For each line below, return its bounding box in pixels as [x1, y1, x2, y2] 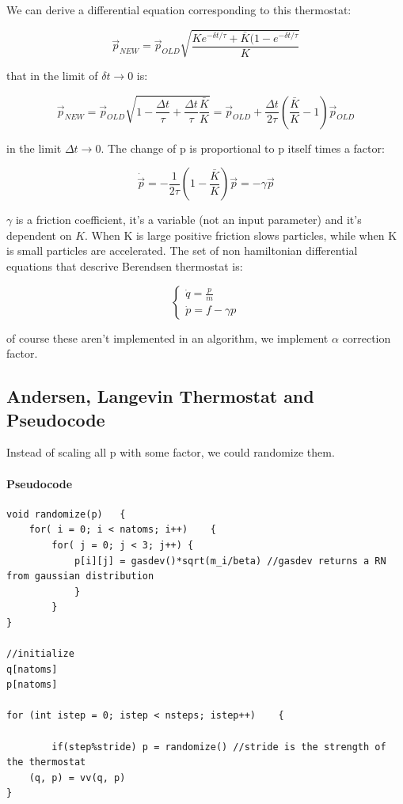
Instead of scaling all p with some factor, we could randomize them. [6, 444, 335, 461]
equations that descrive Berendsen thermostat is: [6, 257, 243, 274]
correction [342, 329, 391, 346]
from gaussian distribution [6, 571, 154, 582]
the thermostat [6, 757, 86, 768]
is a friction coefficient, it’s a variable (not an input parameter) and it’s [15, 211, 362, 228]
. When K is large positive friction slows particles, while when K [85, 226, 397, 243]
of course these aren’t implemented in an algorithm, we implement [6, 329, 329, 346]
